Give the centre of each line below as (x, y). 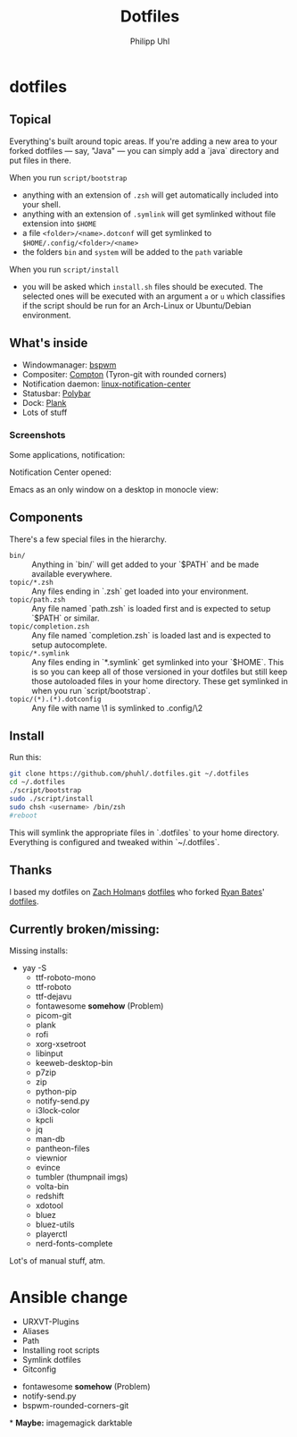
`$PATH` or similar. (66, 618)
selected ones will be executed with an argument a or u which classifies (153, 296)
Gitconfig (39, 1369)
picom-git (54, 1016)
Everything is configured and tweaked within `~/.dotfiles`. (115, 841)
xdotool (49, 1205)
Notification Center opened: (60, 472)
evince (48, 1168)
